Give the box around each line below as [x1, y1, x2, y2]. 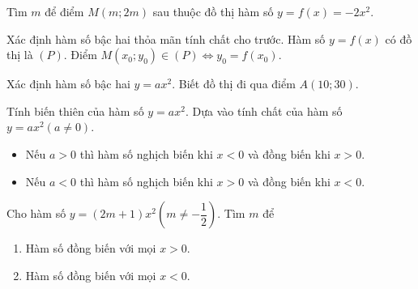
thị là [6, 46, 33, 63]
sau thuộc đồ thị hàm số [152, 3, 274, 19]
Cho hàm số [6, 205, 66, 222]
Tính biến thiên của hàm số [6, 102, 144, 119]
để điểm [45, 3, 84, 19]
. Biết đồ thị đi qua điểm [172, 75, 296, 92]
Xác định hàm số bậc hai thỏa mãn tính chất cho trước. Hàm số [6, 30, 326, 47]
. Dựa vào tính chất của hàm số [185, 102, 343, 119]
